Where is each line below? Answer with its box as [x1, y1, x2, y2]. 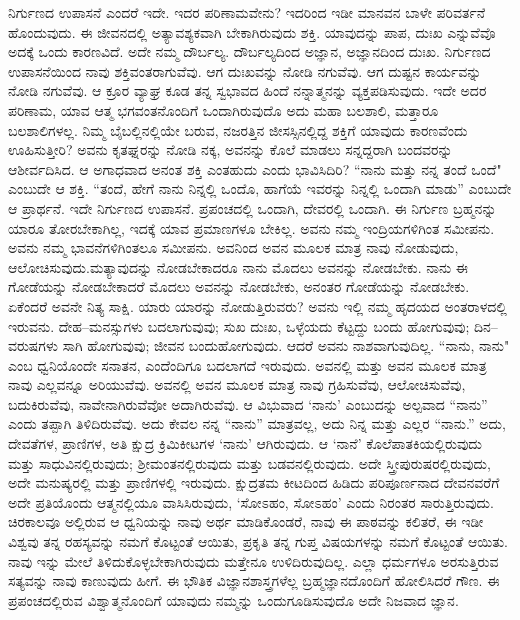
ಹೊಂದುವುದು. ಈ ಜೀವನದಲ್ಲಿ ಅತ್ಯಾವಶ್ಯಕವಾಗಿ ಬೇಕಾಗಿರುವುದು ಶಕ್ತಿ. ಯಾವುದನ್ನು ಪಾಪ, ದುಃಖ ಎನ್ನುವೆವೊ [8, 21, 496, 42]
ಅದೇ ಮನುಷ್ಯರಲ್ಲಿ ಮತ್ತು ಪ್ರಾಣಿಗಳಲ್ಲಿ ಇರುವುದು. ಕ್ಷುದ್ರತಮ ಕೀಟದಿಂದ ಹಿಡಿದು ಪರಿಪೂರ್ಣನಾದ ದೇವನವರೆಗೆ [8, 472, 500, 493]
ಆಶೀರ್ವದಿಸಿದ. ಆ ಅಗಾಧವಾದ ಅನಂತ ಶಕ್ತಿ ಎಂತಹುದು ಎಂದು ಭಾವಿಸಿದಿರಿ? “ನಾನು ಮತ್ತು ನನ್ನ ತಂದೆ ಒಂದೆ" [8, 158, 502, 179]
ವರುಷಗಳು [8, 335, 58, 356]
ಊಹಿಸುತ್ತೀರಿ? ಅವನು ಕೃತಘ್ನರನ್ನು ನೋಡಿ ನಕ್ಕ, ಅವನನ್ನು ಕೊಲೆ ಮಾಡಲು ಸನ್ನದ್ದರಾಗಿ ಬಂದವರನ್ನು [8, 139, 453, 160]
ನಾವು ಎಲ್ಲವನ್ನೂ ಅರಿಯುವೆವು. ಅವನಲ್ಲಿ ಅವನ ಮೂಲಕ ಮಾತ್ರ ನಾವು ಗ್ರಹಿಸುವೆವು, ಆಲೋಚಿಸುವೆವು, [8, 374, 466, 395]
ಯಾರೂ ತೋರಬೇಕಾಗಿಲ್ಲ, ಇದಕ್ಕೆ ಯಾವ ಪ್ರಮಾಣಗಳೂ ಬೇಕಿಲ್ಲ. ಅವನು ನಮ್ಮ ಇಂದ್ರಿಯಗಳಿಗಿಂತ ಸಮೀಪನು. [8, 217, 495, 238]
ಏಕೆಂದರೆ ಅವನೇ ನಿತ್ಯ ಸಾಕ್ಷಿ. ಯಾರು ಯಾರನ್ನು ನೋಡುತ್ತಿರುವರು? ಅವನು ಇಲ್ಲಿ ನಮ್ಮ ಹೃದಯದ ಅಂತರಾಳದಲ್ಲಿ [8, 295, 507, 316]
